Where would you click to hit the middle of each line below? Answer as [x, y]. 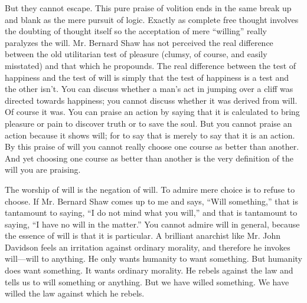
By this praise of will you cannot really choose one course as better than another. [152, 146]
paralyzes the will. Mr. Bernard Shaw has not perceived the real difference [139, 42]
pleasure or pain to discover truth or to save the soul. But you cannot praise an [148, 123]
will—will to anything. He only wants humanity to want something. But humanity [153, 258]
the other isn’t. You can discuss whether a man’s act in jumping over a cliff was [149, 89]
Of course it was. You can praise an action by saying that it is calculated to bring [152, 112]
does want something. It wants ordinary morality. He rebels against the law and [149, 270]
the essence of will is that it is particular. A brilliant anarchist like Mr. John [143, 236]
